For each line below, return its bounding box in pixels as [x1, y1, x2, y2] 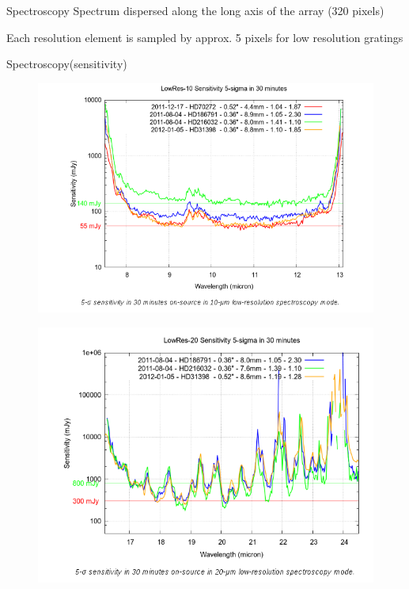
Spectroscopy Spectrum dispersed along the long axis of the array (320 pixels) [6, 2, 384, 18]
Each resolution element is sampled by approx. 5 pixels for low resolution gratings [6, 29, 403, 45]
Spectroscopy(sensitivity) [6, 55, 127, 72]
